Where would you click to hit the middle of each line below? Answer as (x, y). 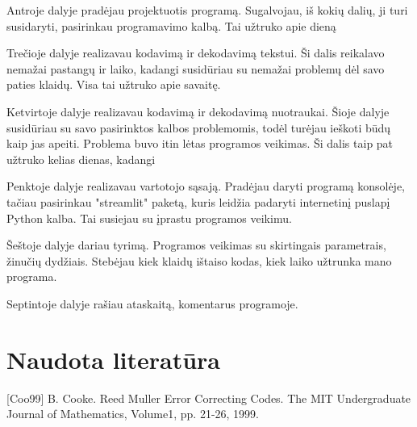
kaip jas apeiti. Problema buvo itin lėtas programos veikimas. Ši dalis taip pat (200, 143)
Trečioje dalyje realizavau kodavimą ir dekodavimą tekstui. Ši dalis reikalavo (196, 53)
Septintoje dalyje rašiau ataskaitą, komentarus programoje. (152, 303)
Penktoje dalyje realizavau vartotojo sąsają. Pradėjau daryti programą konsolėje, (206, 186)
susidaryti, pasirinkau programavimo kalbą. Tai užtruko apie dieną (171, 25)
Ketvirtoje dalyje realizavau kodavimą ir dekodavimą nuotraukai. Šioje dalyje (198, 111)
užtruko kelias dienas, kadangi (81, 159)
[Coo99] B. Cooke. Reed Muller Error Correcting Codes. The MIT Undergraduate (209, 398)
